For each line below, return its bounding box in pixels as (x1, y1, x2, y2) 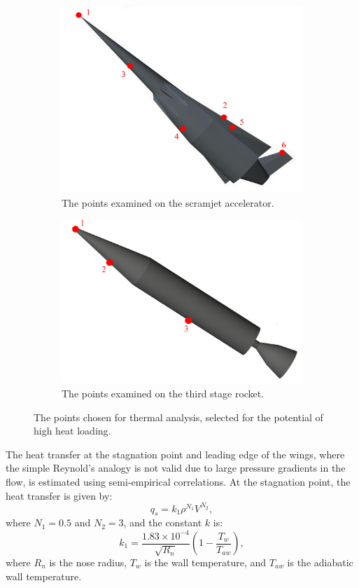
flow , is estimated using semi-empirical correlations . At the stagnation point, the (6, 474, 351, 488)
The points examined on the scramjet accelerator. (62, 195, 274, 210)
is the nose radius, (49, 555, 127, 569)
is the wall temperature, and (144, 555, 267, 569)
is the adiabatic (287, 555, 353, 569)
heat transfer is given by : (6, 488, 113, 502)
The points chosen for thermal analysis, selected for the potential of (34, 409, 323, 424)
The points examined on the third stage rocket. (62, 385, 265, 400)
